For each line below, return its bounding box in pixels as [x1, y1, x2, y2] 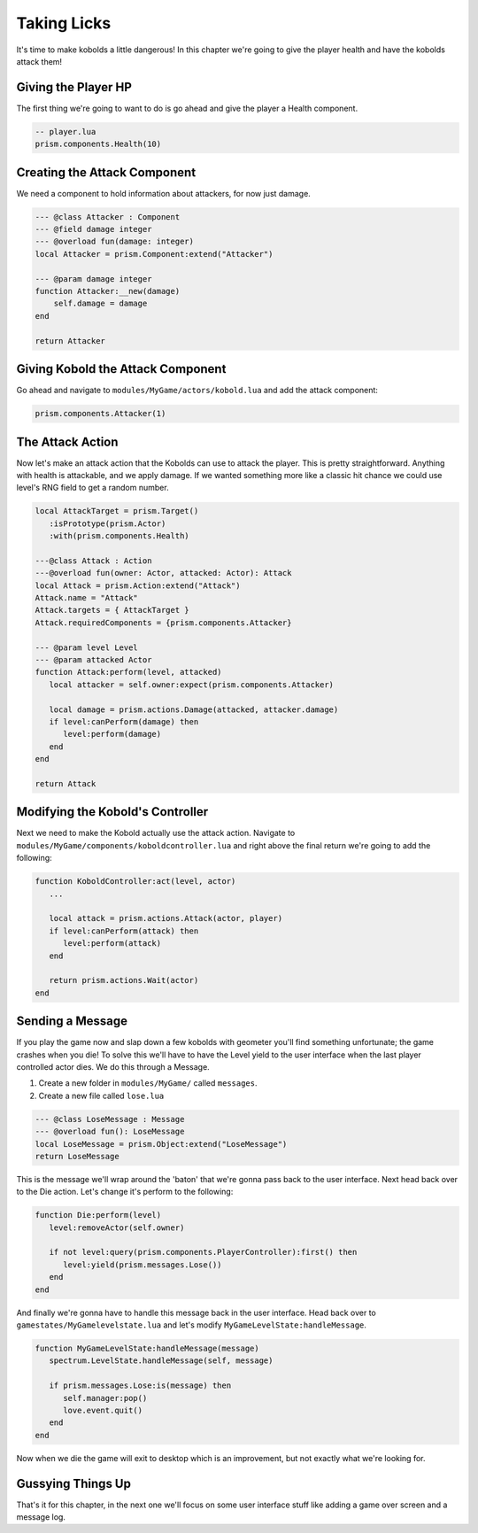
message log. [16, 1512, 66, 1522]
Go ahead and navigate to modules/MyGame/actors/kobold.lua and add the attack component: [16, 385, 378, 396]
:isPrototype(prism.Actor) [49, 518, 166, 529]
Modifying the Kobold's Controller [16, 804, 209, 819]
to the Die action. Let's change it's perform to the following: [16, 1187, 234, 1197]
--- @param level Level [35, 642, 139, 653]
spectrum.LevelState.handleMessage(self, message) [49, 1356, 274, 1366]
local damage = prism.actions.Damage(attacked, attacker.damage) [49, 704, 339, 715]
